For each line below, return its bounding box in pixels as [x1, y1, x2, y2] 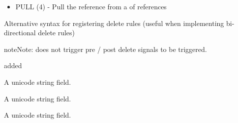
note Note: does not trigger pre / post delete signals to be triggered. [4, 44, 207, 54]
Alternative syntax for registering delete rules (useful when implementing [4, 18, 224, 28]
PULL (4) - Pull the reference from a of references [15, 1, 167, 11]
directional [4, 27, 36, 38]
